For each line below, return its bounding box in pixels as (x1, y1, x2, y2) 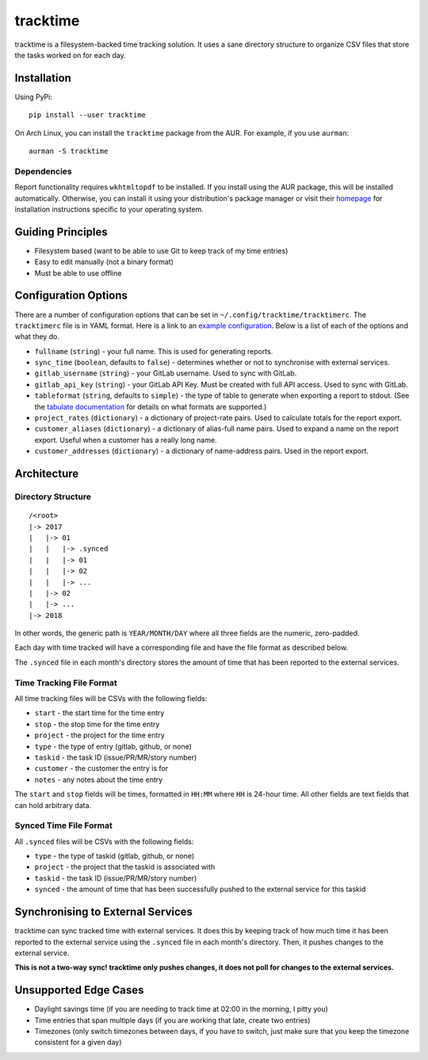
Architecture (14, 467, 79, 481)
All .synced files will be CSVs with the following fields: (14, 837, 194, 846)
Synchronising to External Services (14, 906, 193, 919)
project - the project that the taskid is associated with (34, 862, 216, 871)
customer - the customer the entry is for (34, 764, 169, 773)
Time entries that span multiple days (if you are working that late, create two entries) (34, 1015, 311, 1025)
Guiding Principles (14, 225, 109, 238)
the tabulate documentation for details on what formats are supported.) (34, 402, 267, 411)
